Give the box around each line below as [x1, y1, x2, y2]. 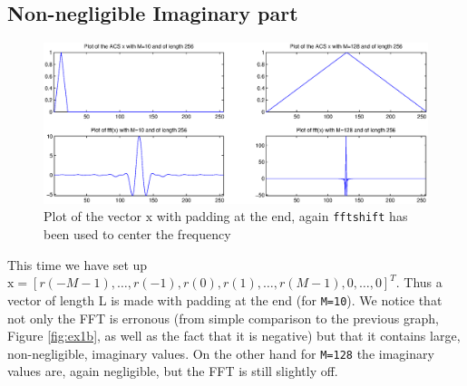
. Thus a [395, 273, 443, 292]
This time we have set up [7, 255, 148, 274]
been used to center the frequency [44, 225, 231, 244]
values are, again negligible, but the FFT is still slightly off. [7, 362, 338, 381]
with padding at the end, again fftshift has [156, 207, 408, 226]
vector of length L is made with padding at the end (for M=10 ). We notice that [7, 290, 443, 309]
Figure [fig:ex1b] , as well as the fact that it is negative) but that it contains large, [7, 326, 461, 345]
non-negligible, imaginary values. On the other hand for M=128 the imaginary [7, 343, 434, 362]
